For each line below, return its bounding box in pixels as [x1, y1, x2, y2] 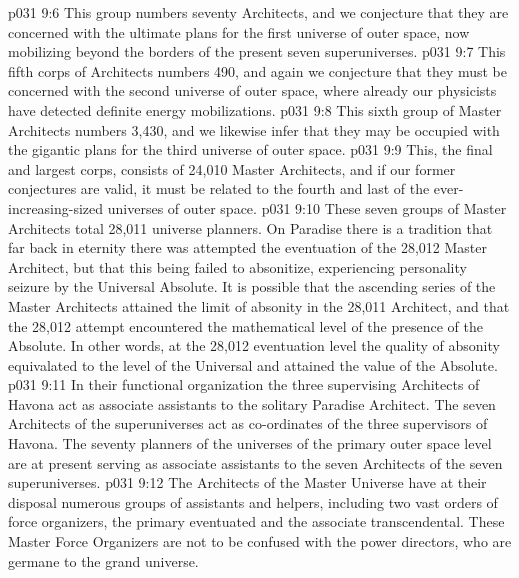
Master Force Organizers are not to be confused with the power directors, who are [8, 531, 512, 552]
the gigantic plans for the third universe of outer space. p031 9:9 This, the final [8, 139, 493, 160]
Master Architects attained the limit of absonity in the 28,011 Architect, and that [8, 295, 510, 316]
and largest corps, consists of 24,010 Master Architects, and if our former [8, 158, 456, 179]
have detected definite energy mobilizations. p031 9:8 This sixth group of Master [8, 99, 502, 120]
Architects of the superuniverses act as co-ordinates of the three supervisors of [8, 413, 488, 434]
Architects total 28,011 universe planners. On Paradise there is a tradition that [8, 217, 493, 238]
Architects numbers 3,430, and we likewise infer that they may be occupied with [8, 119, 500, 140]
